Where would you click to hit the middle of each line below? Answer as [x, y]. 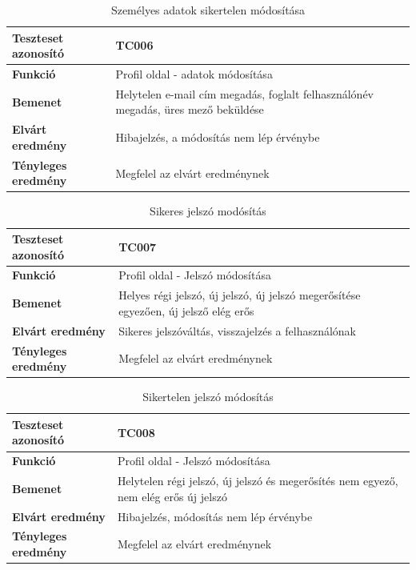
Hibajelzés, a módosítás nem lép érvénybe [218, 137]
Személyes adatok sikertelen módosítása [208, 10]
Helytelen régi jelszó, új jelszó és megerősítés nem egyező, [258, 481]
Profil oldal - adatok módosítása [194, 74]
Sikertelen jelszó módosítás [208, 397]
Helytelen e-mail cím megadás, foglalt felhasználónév [245, 93]
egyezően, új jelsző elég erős [186, 310]
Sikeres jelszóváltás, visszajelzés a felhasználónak [238, 330]
